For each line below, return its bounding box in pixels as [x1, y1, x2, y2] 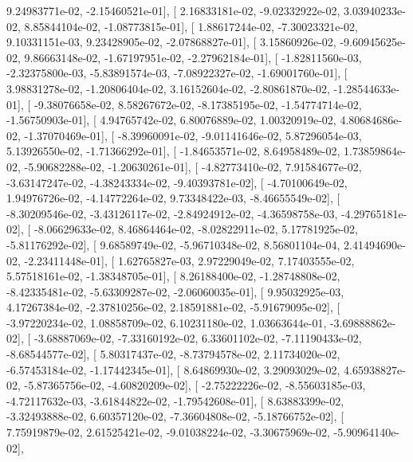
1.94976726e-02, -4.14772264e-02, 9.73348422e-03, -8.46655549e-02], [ [6, 190, 340, 206]
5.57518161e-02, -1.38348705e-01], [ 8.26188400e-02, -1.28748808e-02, [6, 268, 340, 284]
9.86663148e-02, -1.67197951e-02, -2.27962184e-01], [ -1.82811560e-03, [24, 49, 362, 65]
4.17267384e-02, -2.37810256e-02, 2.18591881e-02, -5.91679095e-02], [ [6, 299, 340, 315]
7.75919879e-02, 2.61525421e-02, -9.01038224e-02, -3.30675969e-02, [6, 424, 330, 440]
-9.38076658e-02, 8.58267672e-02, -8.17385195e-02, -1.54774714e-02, [33, 96, 362, 112]
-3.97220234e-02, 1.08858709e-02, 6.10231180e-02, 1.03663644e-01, [6, 314, 327, 331]
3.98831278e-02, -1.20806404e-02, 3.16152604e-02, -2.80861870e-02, [6, 80, 330, 96]
